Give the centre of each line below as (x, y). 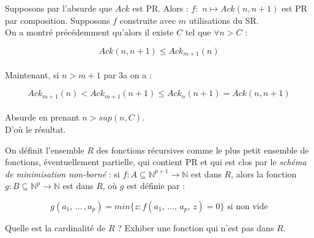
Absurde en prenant (42, 117)
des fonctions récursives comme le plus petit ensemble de (203, 150)
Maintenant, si (32, 74)
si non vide (248, 207)
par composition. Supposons (58, 20)
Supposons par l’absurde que (59, 8)
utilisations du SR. (224, 20)
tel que (198, 32)
